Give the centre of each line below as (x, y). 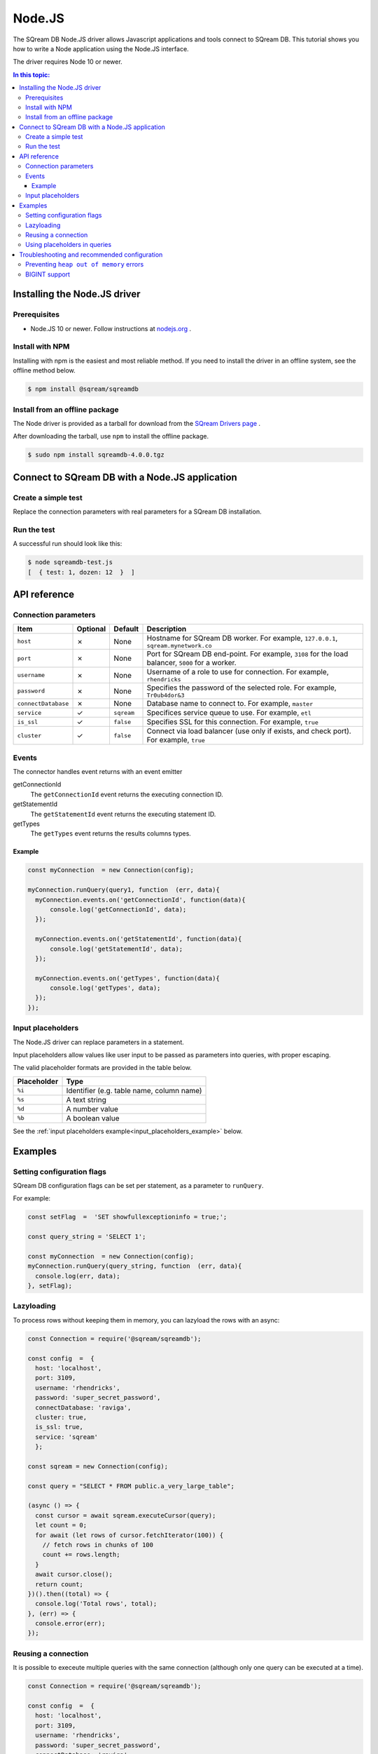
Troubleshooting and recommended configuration (91, 254)
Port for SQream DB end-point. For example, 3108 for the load (247, 654)
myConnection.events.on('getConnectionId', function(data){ (140, 899)
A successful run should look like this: (68, 544)
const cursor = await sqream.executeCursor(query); (126, 1515)
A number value (92, 1109)
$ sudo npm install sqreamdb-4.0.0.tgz (96, 455)
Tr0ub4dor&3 (166, 696)
